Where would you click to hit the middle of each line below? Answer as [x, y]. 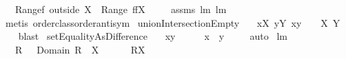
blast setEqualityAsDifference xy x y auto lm [153, 36]
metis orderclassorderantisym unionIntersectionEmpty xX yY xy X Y [173, 22]
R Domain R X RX [80, 49]
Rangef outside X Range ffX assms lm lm [121, 9]
